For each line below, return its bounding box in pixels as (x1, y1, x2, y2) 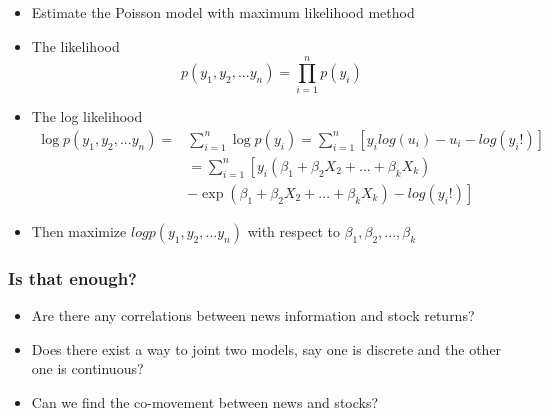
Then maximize (31, 221, 127, 241)
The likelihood (31, 35, 120, 56)
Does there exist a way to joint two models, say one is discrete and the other (31, 338, 502, 359)
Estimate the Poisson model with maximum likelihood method (31, 2, 415, 22)
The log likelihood (31, 106, 143, 127)
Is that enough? (8, 265, 137, 290)
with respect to (247, 221, 340, 241)
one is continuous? (31, 358, 144, 379)
